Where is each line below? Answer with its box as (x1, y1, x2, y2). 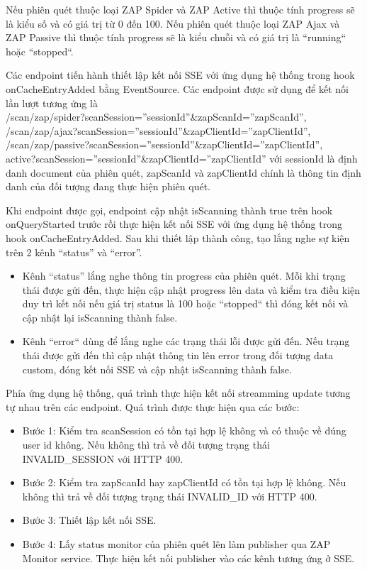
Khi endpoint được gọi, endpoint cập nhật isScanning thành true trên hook (6, 202, 333, 217)
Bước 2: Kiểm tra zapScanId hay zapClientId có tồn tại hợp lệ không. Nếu (22, 475, 346, 490)
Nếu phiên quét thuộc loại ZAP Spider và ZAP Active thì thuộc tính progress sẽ (6, 2, 355, 16)
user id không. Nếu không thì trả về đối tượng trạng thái (22, 437, 270, 452)
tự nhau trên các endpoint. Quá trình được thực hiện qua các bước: (6, 399, 300, 414)
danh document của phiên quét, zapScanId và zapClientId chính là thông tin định (6, 165, 361, 180)
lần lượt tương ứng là (6, 95, 98, 110)
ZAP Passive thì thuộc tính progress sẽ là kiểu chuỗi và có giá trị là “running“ (6, 30, 346, 45)
